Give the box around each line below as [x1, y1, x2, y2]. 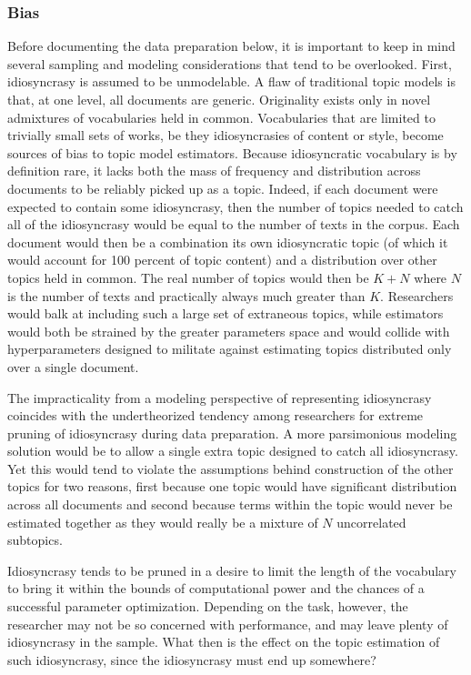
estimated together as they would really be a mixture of [7, 512, 318, 531]
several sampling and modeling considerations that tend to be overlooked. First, [7, 54, 452, 73]
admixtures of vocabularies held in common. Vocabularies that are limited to [7, 107, 436, 126]
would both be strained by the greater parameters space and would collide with [7, 321, 450, 340]
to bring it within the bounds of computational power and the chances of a [7, 579, 425, 598]
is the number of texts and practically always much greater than [7, 286, 366, 305]
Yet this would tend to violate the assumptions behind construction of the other [7, 458, 454, 478]
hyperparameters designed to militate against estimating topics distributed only [7, 339, 452, 358]
